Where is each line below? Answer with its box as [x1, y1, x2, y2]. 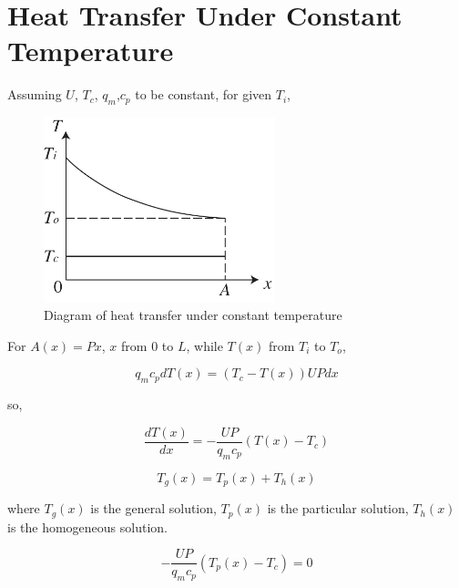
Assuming [7, 85, 62, 104]
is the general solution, [90, 499, 217, 518]
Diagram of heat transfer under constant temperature [44, 305, 342, 325]
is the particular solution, [267, 499, 409, 518]
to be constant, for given [135, 85, 272, 104]
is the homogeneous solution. [7, 517, 168, 536]
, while [186, 335, 223, 355]
